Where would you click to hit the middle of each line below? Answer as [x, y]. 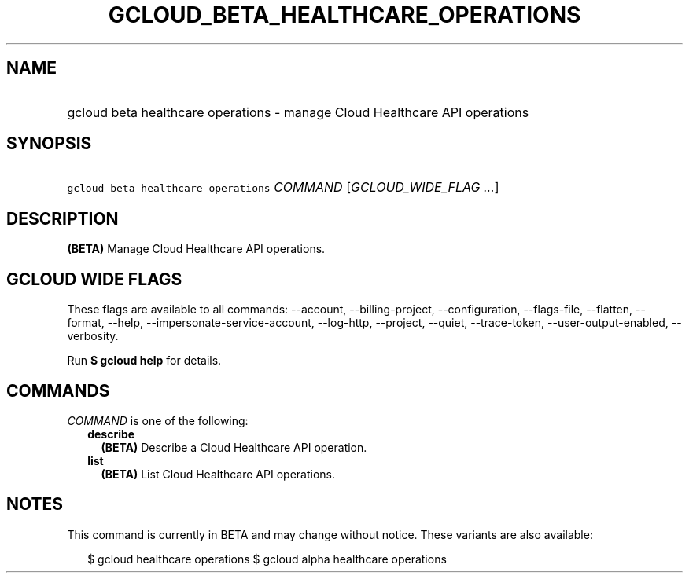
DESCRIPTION [63, 218]
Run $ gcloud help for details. [144, 361]
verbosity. [93, 336]
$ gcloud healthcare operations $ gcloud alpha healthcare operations [267, 559]
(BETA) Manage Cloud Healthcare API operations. [196, 249]
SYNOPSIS [49, 144]
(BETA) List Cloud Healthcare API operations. [218, 474]
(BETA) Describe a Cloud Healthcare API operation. [234, 447]
